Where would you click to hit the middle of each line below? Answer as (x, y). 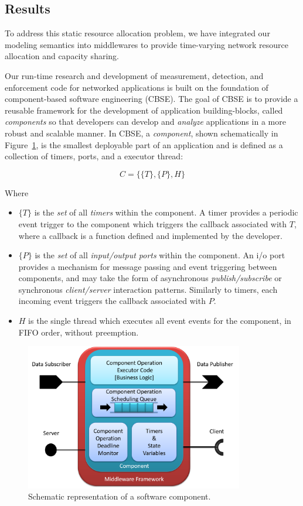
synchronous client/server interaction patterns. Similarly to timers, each (148, 289)
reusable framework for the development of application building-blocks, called (144, 110)
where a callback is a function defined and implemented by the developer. (150, 235)
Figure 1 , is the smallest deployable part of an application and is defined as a (144, 144)
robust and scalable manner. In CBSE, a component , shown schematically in (142, 133)
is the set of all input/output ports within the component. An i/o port (160, 255)
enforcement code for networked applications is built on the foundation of (137, 87)
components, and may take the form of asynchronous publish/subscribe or (150, 278)
